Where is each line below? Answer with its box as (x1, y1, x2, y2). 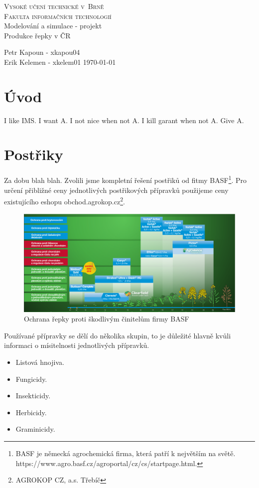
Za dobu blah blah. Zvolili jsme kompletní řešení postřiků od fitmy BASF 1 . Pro (4, 173, 247, 185)
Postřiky (4, 144, 63, 164)
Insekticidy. (15, 390, 51, 401)
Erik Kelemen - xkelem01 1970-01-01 (4, 56, 116, 67)
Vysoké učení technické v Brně (4, 1, 104, 11)
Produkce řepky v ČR (4, 30, 71, 40)
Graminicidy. (15, 424, 55, 434)
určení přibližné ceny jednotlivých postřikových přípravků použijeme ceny (4, 184, 229, 195)
